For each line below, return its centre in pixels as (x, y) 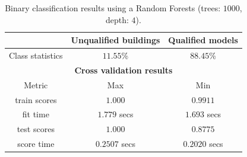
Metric (36, 84)
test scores (36, 129)
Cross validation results (123, 70)
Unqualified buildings (115, 40)
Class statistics (36, 55)
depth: (117, 19)
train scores (36, 99)
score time (36, 144)
